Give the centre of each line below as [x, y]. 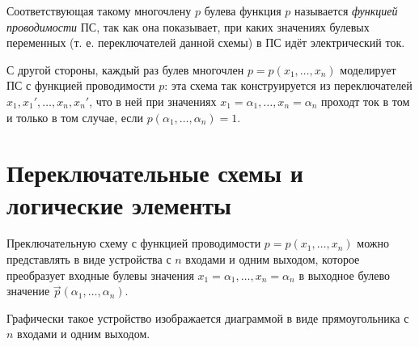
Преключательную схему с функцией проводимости [134, 243]
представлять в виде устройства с [89, 259]
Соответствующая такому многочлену [99, 11]
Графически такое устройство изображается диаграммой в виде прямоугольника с [208, 317]
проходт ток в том [366, 101]
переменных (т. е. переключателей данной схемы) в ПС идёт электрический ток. [206, 42]
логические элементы [119, 204]
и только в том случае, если [75, 117]
